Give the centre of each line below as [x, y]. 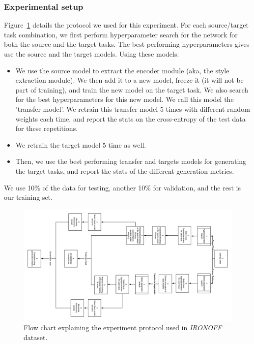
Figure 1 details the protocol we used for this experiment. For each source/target [126, 25]
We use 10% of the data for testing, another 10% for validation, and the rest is [122, 187]
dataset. [36, 337]
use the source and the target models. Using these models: [92, 54]
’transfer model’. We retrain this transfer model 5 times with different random [133, 109]
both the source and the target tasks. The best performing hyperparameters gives [127, 44]
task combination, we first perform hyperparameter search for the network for [121, 34]
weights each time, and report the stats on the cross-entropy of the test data [130, 118]
